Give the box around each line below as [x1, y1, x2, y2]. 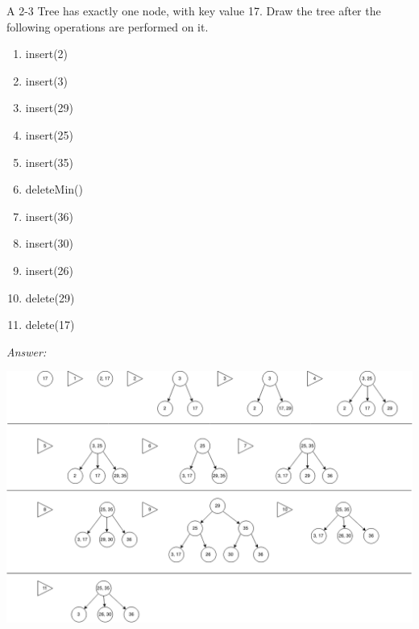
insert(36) [25, 207, 74, 224]
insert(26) [25, 261, 74, 278]
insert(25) [25, 126, 74, 143]
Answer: [6, 343, 47, 360]
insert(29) [25, 99, 74, 116]
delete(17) [25, 316, 75, 333]
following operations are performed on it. [6, 18, 209, 35]
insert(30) [25, 235, 74, 252]
